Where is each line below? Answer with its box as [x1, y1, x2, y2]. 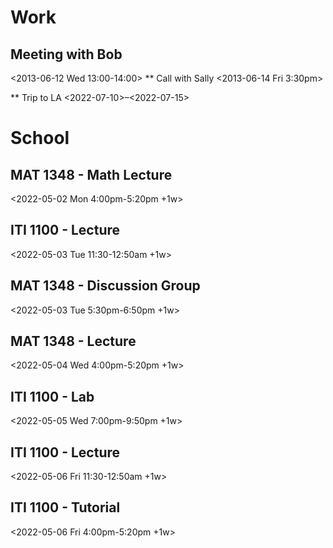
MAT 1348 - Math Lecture [10, 166, 173, 183]
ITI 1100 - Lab [10, 388, 95, 405]
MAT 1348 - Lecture [10, 333, 137, 350]
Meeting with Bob [10, 46, 123, 63]
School [10, 127, 70, 150]
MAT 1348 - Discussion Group [10, 277, 201, 295]
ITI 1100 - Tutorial [10, 499, 121, 516]
